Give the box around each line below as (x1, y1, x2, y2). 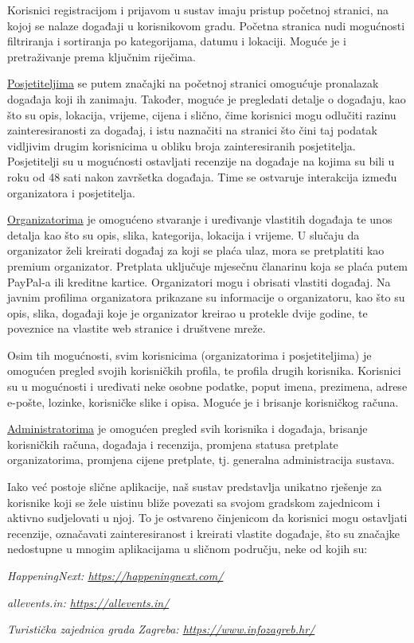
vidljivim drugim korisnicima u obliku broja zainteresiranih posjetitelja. (7, 137, 356, 154)
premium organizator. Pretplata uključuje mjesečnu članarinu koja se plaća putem (7, 257, 408, 274)
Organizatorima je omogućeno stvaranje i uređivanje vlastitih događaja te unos (7, 211, 393, 228)
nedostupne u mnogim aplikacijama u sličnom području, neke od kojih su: (7, 540, 368, 557)
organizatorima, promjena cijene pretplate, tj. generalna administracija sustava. (7, 451, 395, 468)
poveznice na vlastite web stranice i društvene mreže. (7, 320, 266, 337)
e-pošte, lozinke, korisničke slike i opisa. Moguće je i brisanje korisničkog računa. (7, 393, 399, 410)
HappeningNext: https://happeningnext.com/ (7, 567, 224, 583)
